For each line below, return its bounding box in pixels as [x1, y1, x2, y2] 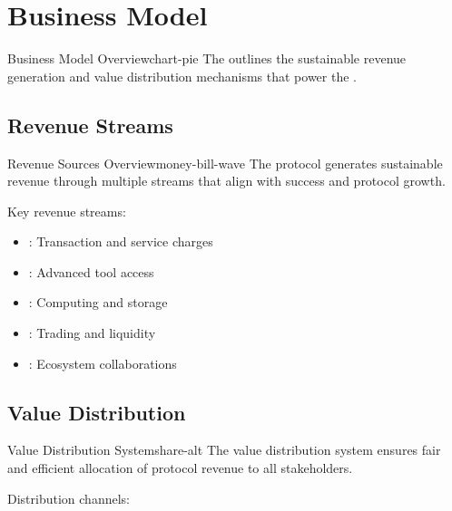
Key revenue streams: [7, 201, 126, 220]
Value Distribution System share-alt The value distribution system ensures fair [7, 440, 441, 459]
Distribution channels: [7, 488, 130, 507]
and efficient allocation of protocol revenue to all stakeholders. [7, 458, 353, 477]
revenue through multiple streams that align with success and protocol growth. [7, 171, 446, 190]
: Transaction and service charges [28, 232, 213, 251]
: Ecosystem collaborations [28, 353, 177, 372]
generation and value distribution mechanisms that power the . [7, 66, 357, 85]
